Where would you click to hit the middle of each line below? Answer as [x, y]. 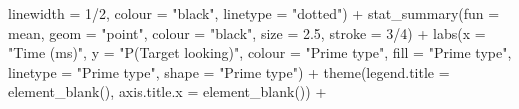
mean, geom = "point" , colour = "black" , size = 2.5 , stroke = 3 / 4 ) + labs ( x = [247, 32]
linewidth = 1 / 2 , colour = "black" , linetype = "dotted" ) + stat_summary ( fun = [254, 13]
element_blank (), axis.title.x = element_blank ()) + [167, 91]
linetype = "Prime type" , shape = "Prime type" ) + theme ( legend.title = [229, 71]
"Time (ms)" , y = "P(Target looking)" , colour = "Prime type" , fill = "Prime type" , [260, 52]
